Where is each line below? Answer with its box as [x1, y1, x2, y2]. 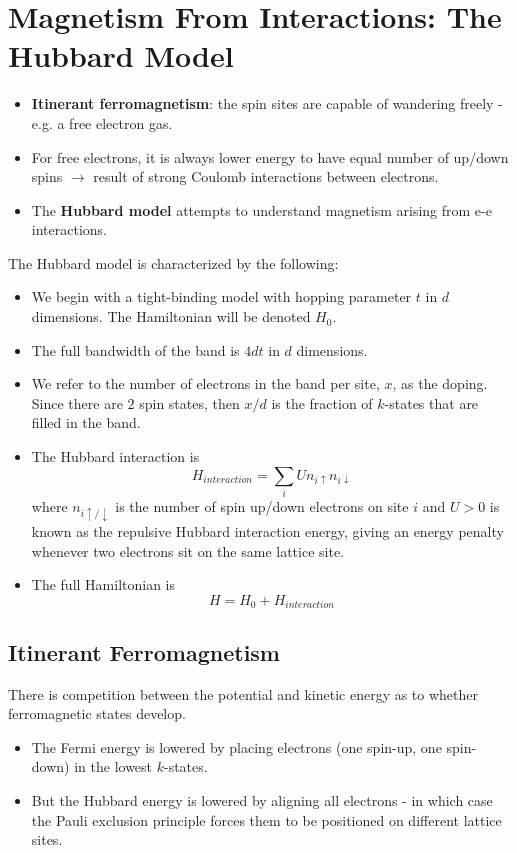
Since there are [31, 392, 123, 413]
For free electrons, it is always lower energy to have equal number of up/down [31, 146, 509, 167]
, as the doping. [392, 373, 488, 394]
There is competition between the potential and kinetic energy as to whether [8, 683, 479, 704]
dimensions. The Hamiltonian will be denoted [31, 306, 311, 327]
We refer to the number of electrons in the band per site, [31, 373, 380, 394]
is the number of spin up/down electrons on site [115, 495, 409, 516]
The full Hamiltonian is [31, 574, 176, 595]
